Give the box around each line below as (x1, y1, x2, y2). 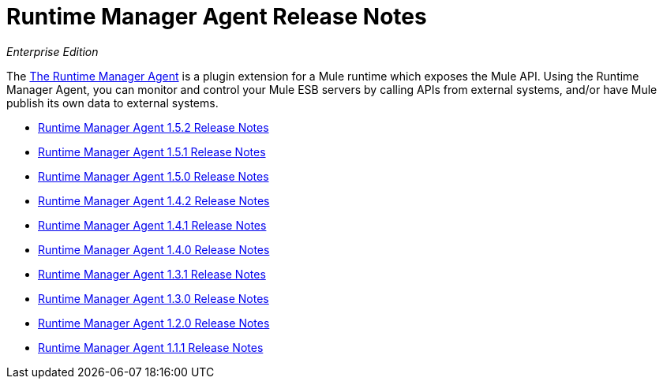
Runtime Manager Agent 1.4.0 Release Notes (38, 242, 270, 256)
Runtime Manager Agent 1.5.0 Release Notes (38, 169, 269, 183)
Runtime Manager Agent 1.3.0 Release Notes (38, 291, 269, 305)
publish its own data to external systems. (6, 95, 219, 110)
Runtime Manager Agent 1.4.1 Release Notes (38, 218, 267, 232)
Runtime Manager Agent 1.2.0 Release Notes (38, 316, 270, 330)
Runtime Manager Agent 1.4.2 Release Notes (38, 193, 270, 207)
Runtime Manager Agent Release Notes (6, 3, 427, 30)
